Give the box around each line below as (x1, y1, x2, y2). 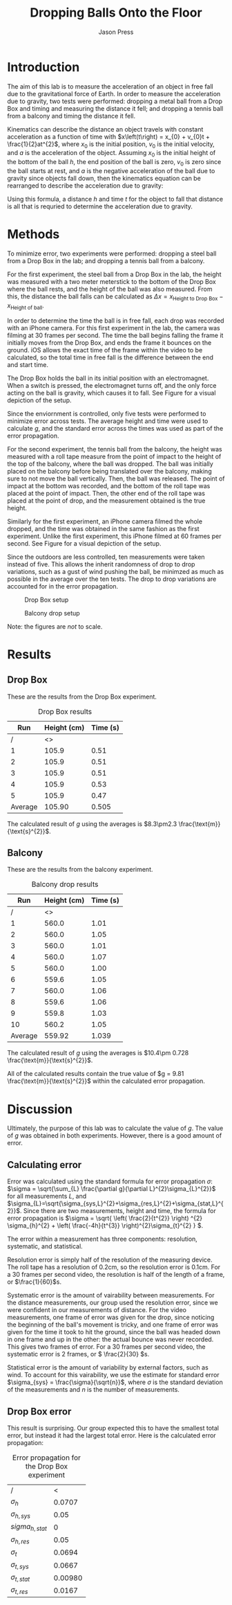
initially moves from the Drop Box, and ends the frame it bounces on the (7, 338, 212, 347)
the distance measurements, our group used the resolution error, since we (7, 1298, 219, 1307)
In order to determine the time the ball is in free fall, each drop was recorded (7, 316, 224, 325)
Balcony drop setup (24, 609, 81, 617)
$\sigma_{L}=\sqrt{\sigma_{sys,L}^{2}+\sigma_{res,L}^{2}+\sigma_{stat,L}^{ (7, 1199, 224, 1208)
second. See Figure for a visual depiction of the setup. (7, 539, 162, 548)
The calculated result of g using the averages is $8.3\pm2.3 (7, 819, 177, 828)
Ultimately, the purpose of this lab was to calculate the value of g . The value (7, 1124, 224, 1133)
